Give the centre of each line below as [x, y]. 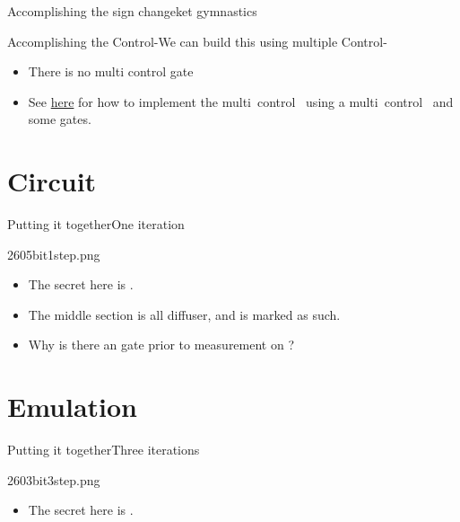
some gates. [60, 119]
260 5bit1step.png [54, 254]
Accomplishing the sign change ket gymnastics [132, 11]
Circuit [52, 181]
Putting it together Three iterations [104, 450]
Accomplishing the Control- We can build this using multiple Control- [197, 41]
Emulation [73, 407]
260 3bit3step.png [54, 479]
